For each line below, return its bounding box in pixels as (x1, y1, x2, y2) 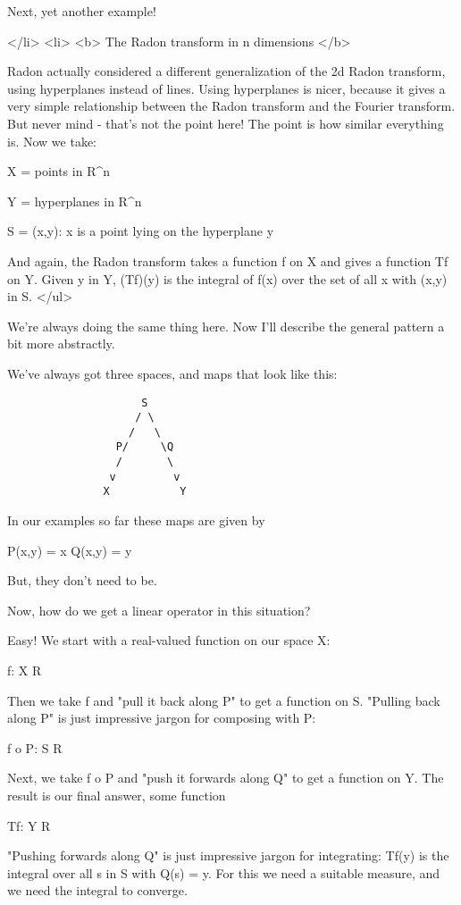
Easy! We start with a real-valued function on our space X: (7, 631, 331, 649)
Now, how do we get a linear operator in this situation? (7, 600, 311, 619)
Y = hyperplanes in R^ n (7, 191, 142, 210)
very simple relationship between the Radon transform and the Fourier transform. (7, 96, 456, 115)
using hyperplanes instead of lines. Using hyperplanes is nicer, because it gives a (7, 79, 446, 97)
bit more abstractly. (7, 334, 115, 353)
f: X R (7, 661, 42, 680)
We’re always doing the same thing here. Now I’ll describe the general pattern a (7, 316, 445, 335)
